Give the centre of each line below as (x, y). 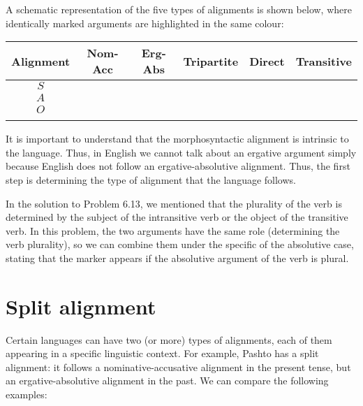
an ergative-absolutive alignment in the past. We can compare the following (167, 380)
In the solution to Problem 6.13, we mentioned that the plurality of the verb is (174, 203)
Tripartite (211, 61)
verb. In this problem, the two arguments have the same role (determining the (173, 230)
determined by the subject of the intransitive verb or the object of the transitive (177, 217)
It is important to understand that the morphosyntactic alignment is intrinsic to (177, 139)
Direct (267, 61)
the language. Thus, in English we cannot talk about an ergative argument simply (181, 152)
